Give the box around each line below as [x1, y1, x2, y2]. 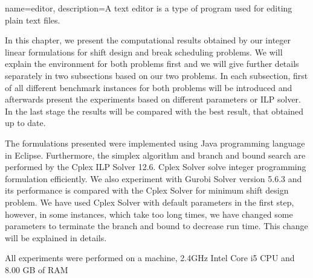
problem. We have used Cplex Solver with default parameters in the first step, [5, 195, 294, 208]
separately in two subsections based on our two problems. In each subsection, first [5, 69, 308, 81]
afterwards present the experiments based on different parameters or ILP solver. [5, 93, 301, 106]
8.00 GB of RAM [5, 263, 68, 276]
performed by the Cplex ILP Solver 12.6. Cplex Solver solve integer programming [5, 160, 306, 173]
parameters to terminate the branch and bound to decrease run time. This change [5, 220, 308, 232]
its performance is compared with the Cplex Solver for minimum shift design [5, 184, 289, 197]
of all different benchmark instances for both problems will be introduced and [5, 81, 292, 93]
